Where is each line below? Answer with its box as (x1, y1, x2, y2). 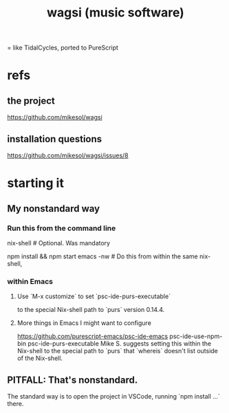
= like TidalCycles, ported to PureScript (7, 43, 119, 52)
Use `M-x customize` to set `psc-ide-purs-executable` (17, 292, 171, 300)
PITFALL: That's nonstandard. (7, 374, 138, 386)
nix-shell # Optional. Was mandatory (7, 238, 111, 247)
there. (7, 399, 24, 408)
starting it (7, 175, 64, 191)
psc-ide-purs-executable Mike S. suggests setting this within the (27, 339, 212, 348)
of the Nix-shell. (17, 354, 63, 362)
